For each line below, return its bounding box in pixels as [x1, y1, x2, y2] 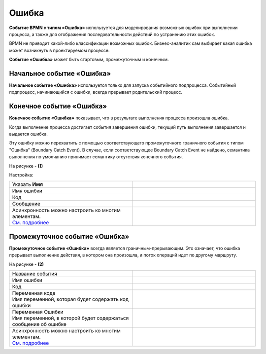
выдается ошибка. [9, 131, 48, 137]
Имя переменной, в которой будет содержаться [12, 315, 129, 321]
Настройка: [9, 172, 33, 178]
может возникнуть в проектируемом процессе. [9, 47, 110, 53]
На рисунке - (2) [9, 261, 44, 267]
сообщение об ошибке [12, 321, 66, 328]
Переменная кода [12, 290, 56, 297]
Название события [12, 270, 58, 277]
